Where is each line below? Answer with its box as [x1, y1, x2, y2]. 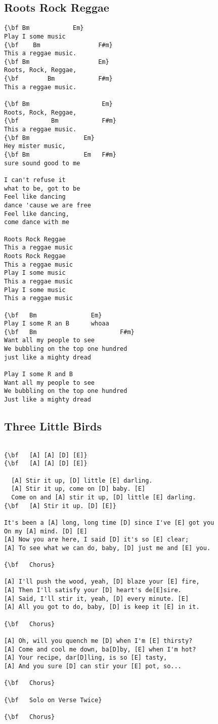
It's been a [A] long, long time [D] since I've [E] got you [4, 519, 214, 526]
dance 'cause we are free [4, 201, 91, 209]
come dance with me [4, 219, 69, 226]
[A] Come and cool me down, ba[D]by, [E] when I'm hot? [4, 645, 196, 653]
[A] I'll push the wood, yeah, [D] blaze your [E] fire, [4, 578, 200, 586]
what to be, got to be [4, 185, 80, 192]
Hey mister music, [4, 142, 66, 150]
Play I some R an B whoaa [4, 320, 109, 328]
